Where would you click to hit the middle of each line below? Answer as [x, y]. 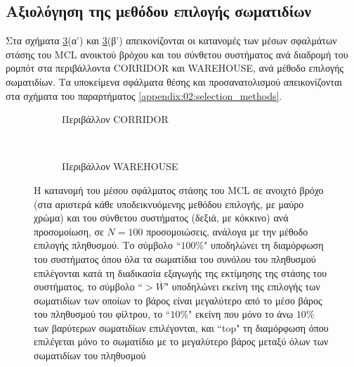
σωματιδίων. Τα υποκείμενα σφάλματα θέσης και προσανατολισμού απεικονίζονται [174, 81]
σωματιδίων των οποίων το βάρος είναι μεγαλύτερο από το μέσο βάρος [178, 300]
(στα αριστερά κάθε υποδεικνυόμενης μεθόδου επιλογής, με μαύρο [169, 204]
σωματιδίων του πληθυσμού [90, 355]
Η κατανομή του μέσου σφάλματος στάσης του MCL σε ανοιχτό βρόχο [179, 189]
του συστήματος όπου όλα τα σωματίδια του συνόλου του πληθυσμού [175, 258]
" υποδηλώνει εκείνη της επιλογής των [242, 286]
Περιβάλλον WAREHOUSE [120, 166]
